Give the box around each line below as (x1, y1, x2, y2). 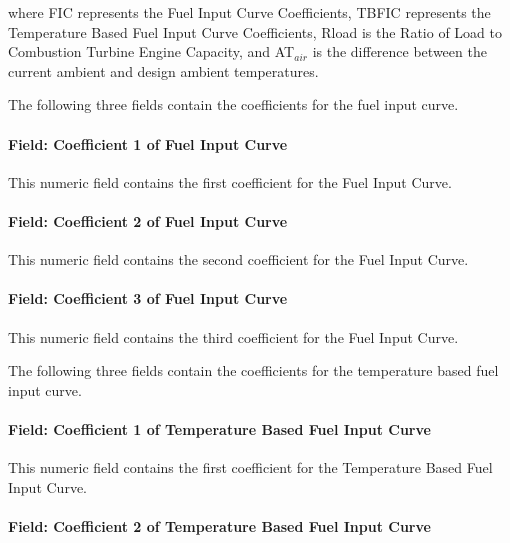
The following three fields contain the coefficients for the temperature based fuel (8, 360, 499, 381)
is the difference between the (312, 41, 487, 62)
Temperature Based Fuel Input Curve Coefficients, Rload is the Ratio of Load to (8, 21, 503, 42)
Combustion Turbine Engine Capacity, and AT (8, 41, 295, 62)
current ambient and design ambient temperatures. (8, 60, 319, 81)
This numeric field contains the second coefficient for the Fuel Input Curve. (8, 249, 469, 270)
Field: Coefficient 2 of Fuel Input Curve (8, 210, 288, 231)
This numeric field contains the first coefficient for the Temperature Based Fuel (8, 457, 493, 478)
